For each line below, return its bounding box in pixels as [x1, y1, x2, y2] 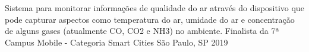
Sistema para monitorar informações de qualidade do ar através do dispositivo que [5, 2, 304, 13]
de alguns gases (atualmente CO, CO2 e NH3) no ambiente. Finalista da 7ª [5, 25, 279, 37]
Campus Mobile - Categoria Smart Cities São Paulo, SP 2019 [5, 36, 228, 48]
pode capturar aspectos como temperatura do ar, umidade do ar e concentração [5, 13, 295, 25]
